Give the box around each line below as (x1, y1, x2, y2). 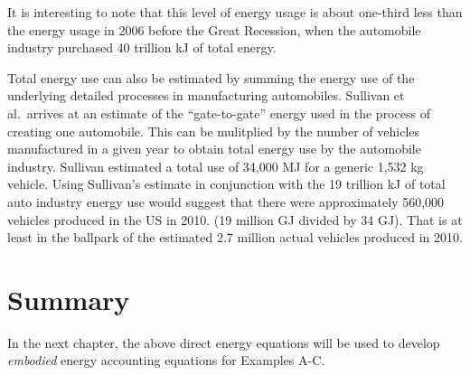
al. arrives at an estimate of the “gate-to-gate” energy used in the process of (7, 103, 430, 122)
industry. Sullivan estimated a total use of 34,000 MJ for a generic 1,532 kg (7, 156, 424, 175)
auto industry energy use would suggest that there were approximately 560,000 (7, 192, 445, 211)
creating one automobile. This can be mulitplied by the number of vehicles (7, 121, 420, 140)
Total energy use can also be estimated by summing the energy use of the (7, 68, 415, 87)
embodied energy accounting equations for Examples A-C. (7, 351, 325, 370)
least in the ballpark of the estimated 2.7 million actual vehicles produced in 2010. (7, 228, 463, 247)
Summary (7, 280, 130, 317)
